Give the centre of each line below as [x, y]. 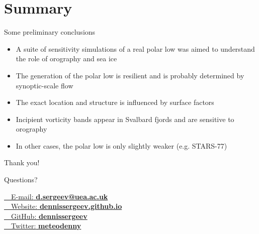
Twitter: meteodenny [46, 226]
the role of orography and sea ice [66, 59]
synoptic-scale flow [45, 85]
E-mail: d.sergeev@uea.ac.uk [60, 196]
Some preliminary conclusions [50, 32]
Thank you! [22, 162]
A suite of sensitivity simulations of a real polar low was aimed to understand [135, 48]
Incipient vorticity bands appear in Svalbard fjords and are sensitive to [125, 119]
